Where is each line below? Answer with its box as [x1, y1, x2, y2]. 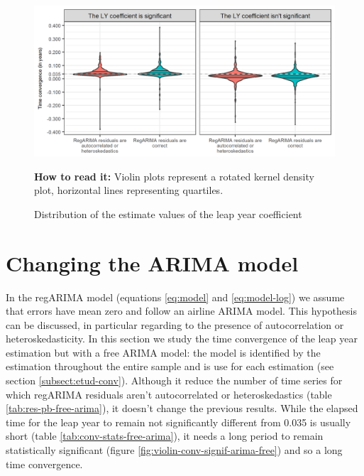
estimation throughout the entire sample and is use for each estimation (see [6, 359, 334, 374]
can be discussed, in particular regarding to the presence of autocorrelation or [6, 317, 344, 332]
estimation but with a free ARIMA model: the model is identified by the [6, 345, 321, 359]
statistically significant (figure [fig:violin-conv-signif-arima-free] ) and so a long [6, 443, 343, 458]
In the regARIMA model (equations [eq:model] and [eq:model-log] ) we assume [6, 289, 345, 304]
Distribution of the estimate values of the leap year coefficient [34, 206, 302, 221]
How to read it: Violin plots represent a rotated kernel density [34, 168, 314, 183]
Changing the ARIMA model [6, 248, 299, 277]
